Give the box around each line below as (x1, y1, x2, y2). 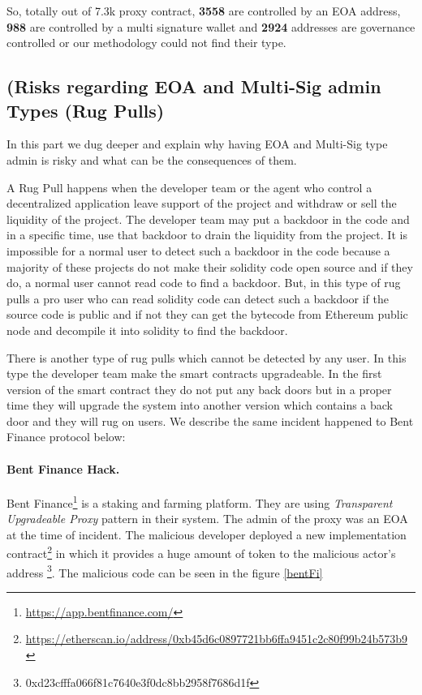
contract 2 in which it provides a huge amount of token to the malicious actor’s (6, 543, 396, 561)
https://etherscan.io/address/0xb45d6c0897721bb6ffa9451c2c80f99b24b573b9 (25, 630, 407, 647)
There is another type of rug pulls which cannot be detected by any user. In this (6, 349, 407, 366)
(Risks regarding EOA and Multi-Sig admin (6, 74, 381, 99)
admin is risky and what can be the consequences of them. (6, 151, 297, 168)
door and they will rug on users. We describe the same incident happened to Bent (6, 412, 414, 429)
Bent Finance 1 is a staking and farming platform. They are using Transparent (6, 491, 393, 511)
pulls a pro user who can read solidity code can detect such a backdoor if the (6, 290, 390, 307)
